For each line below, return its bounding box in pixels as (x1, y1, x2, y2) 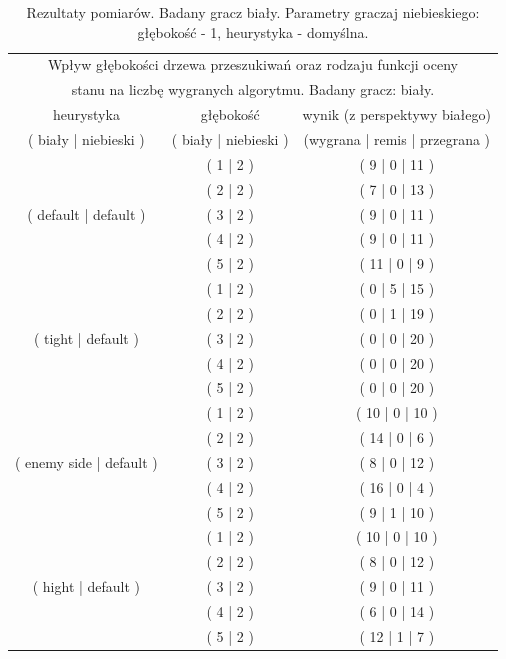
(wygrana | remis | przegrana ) (303, 128, 491, 149)
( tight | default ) (33, 327, 139, 348)
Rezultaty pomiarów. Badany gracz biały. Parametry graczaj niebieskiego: (26, 2, 480, 22)
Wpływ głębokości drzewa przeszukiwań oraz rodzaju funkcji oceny (48, 54, 458, 75)
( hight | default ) (32, 576, 141, 597)
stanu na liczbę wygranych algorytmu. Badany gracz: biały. (71, 79, 435, 100)
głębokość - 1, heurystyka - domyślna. (137, 21, 369, 42)
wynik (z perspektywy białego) (302, 104, 491, 125)
